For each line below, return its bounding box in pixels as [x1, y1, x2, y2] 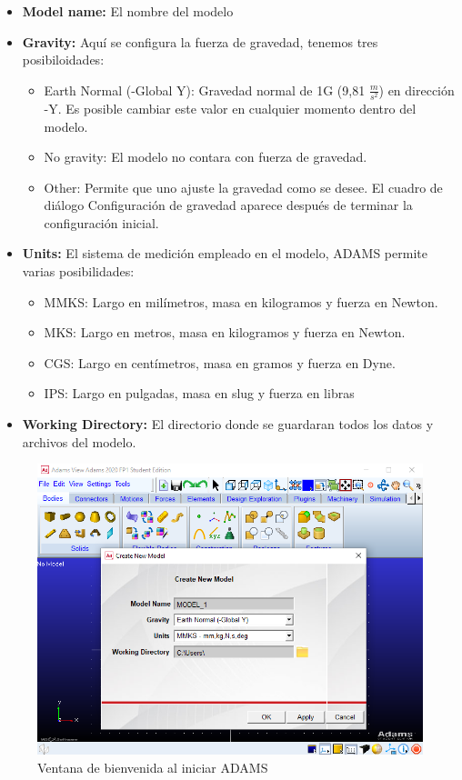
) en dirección [378, 80, 455, 99]
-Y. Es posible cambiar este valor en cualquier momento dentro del [44, 98, 417, 117]
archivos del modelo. [22, 432, 136, 451]
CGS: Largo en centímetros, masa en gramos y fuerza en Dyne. [44, 353, 396, 372]
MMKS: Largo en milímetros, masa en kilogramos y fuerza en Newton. [44, 292, 438, 311]
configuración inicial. [44, 213, 159, 232]
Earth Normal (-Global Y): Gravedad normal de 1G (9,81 [44, 80, 366, 99]
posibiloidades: [22, 50, 105, 69]
